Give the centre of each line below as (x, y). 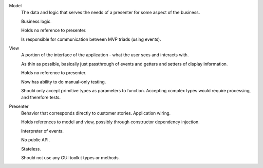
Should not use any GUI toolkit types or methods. (71, 158)
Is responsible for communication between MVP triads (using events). (91, 39)
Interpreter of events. (43, 131)
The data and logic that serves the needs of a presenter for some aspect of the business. (111, 13)
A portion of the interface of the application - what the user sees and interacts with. (105, 55)
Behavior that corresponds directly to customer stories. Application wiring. (96, 113)
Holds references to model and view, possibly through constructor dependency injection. (110, 122)
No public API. (36, 140)
